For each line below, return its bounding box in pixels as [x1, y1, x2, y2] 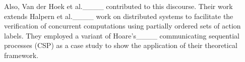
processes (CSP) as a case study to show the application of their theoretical [4, 40, 237, 50]
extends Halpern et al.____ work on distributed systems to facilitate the [4, 10, 233, 21]
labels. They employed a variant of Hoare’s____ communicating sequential [4, 30, 239, 40]
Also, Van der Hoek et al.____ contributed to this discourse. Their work [4, 1, 233, 11]
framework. [4, 49, 39, 60]
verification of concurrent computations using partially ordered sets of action [4, 20, 241, 31]
